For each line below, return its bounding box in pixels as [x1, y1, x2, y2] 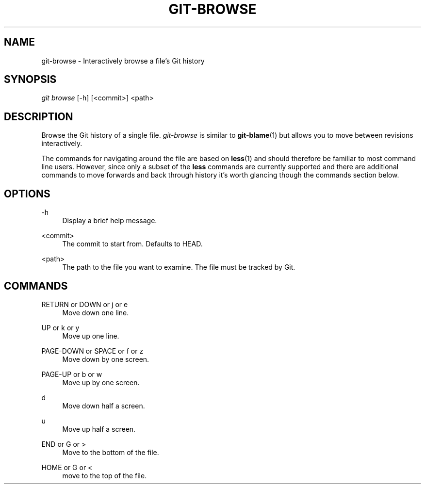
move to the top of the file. [62, 471, 147, 480]
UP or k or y [41, 323, 80, 332]
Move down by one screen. [62, 355, 149, 363]
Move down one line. [62, 308, 129, 317]
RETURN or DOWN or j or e [41, 300, 128, 309]
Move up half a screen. [62, 424, 136, 433]
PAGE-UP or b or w [41, 370, 102, 378]
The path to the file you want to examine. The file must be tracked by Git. [62, 263, 295, 272]
